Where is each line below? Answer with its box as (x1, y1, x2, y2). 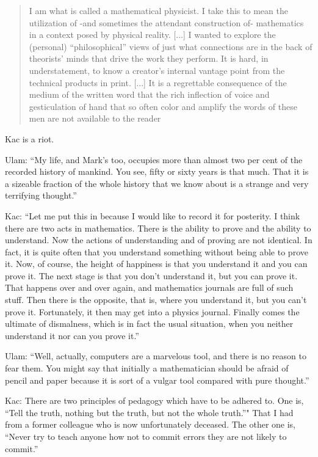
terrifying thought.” (5, 189, 77, 202)
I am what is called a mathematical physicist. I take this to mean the (29, 4, 288, 16)
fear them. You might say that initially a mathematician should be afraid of (5, 362, 289, 375)
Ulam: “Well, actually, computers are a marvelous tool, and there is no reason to (5, 349, 306, 362)
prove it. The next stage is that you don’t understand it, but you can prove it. (5, 269, 298, 282)
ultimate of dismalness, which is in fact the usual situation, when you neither (5, 317, 294, 330)
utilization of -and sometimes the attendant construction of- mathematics (29, 16, 304, 29)
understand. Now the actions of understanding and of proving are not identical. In (5, 233, 313, 246)
